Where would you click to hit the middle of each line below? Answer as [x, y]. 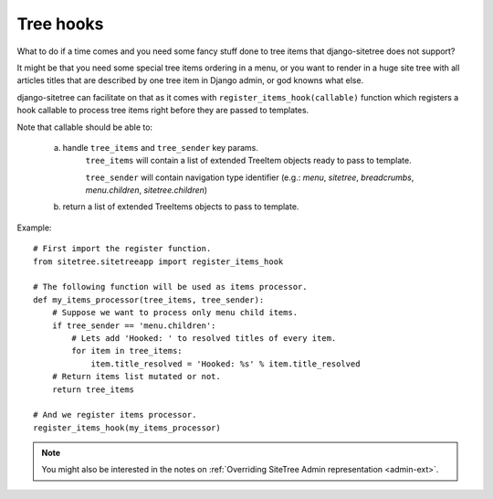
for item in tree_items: [127, 351]
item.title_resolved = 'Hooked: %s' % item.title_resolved [226, 364]
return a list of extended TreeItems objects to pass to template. [181, 207]
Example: [34, 228]
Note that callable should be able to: [85, 127]
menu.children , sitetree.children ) [147, 190]
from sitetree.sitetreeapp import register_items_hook [158, 261]
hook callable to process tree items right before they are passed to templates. [163, 111]
